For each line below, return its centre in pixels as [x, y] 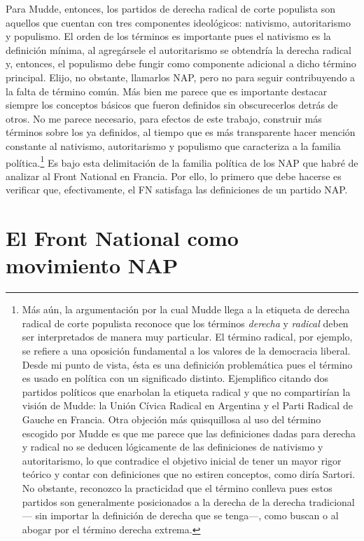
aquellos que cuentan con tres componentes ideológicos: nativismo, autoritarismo [178, 22]
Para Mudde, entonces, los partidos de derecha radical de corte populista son [170, 8]
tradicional [332, 501]
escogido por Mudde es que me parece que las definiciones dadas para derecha [189, 433]
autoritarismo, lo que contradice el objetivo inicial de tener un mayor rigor [182, 460]
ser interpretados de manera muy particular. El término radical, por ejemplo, [187, 337]
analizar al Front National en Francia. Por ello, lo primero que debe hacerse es [174, 176]
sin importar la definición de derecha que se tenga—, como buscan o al [187, 515]
